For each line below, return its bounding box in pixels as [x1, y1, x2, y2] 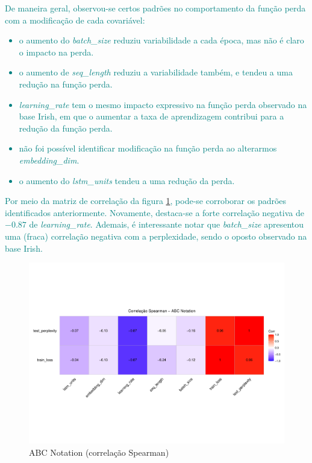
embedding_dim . [19, 153, 80, 166]
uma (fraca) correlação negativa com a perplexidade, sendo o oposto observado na [5, 229, 307, 242]
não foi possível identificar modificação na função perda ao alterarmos [19, 142, 277, 155]
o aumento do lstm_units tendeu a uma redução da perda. [19, 174, 235, 187]
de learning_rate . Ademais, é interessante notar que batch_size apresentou [29, 218, 304, 231]
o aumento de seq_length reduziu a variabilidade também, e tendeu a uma [19, 66, 293, 78]
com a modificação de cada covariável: [5, 13, 145, 26]
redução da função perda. [19, 121, 113, 134]
